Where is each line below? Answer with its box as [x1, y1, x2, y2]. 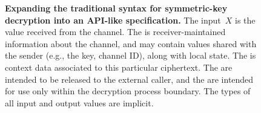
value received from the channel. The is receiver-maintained [5, 25, 226, 38]
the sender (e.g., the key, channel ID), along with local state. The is [5, 49, 256, 62]
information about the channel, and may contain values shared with [5, 37, 257, 50]
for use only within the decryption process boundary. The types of [5, 85, 251, 97]
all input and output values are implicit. [5, 96, 154, 109]
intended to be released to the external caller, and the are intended [5, 73, 254, 85]
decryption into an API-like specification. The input [5, 13, 221, 26]
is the [235, 13, 256, 26]
